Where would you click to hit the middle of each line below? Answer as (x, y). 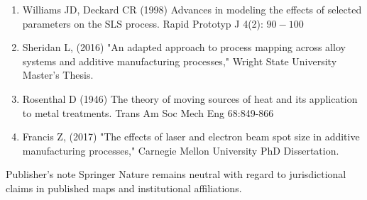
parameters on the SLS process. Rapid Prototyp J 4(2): (143, 23)
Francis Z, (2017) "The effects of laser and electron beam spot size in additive (191, 137)
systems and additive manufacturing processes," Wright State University (180, 61)
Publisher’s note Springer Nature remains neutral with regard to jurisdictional (176, 174)
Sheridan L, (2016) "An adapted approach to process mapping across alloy (184, 47)
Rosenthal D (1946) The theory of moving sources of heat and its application (190, 98)
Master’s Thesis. (58, 75)
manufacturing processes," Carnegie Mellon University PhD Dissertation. (181, 150)
